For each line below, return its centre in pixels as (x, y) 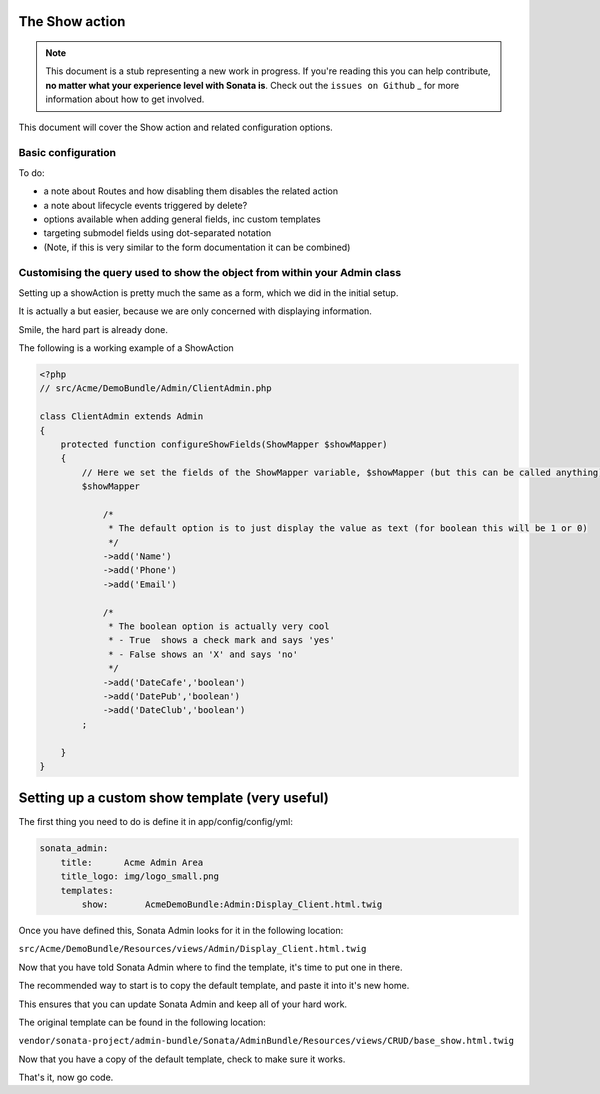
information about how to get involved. (125, 99)
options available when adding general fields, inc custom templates (182, 219)
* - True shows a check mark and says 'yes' (221, 640)
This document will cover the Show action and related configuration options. (176, 127)
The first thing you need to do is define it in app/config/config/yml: (156, 822)
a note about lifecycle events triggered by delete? (145, 205)
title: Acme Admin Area (132, 862)
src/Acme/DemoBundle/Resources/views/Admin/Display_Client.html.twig (192, 949)
